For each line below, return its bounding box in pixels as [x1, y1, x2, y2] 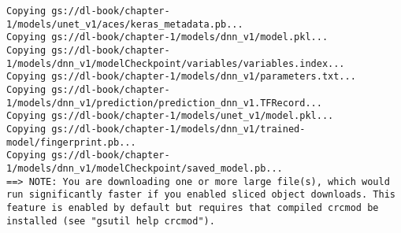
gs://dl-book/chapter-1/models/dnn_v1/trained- [51, 123, 306, 135]
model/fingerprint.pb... [6, 136, 136, 148]
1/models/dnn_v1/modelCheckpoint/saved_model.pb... [6, 162, 283, 174]
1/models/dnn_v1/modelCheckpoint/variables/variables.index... [6, 57, 345, 69]
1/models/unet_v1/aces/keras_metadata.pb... [6, 18, 243, 30]
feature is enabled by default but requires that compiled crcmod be [6, 202, 379, 213]
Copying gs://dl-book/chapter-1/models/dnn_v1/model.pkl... [6, 31, 329, 43]
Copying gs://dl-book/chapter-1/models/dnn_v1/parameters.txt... [6, 71, 356, 83]
